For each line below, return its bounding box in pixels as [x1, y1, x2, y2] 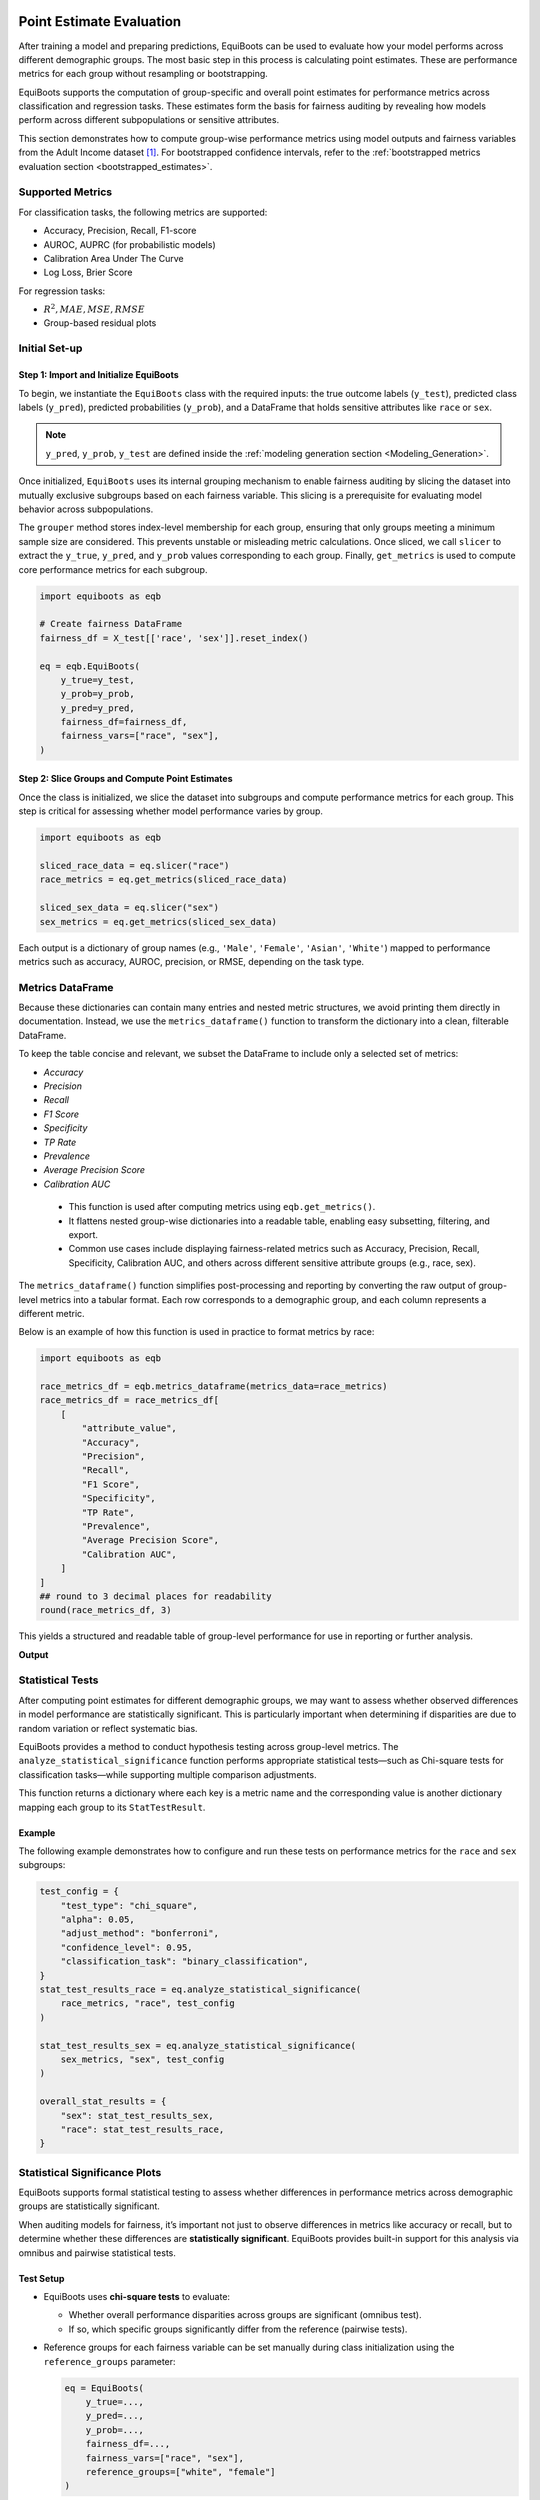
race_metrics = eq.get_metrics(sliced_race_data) [39, 874, 288, 885]
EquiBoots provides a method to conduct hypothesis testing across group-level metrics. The [18, 1740, 399, 1752]
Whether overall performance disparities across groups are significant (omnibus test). [68, 2309, 422, 2321]
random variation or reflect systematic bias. [18, 1722, 199, 1734]
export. [68, 1228, 99, 1240]
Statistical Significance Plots [18, 2165, 162, 2179]
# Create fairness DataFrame [39, 618, 183, 630]
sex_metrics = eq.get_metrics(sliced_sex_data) [39, 916, 277, 927]
